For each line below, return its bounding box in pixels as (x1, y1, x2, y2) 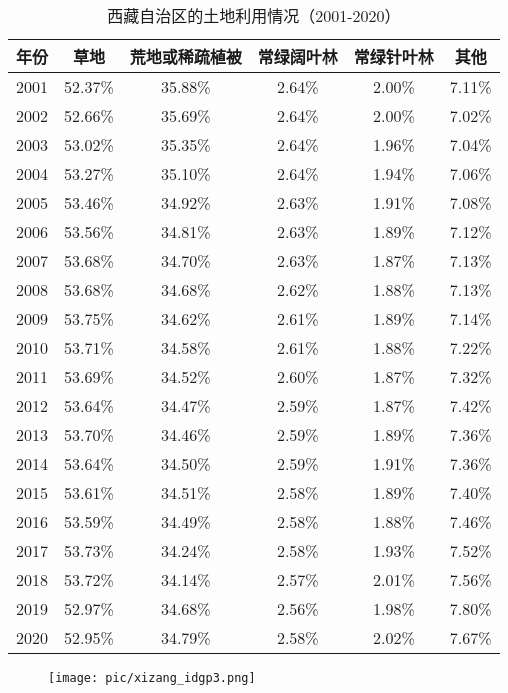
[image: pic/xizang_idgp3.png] (48, 671, 256, 685)
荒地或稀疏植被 (129, 45, 242, 68)
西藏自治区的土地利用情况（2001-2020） (107, 4, 401, 27)
